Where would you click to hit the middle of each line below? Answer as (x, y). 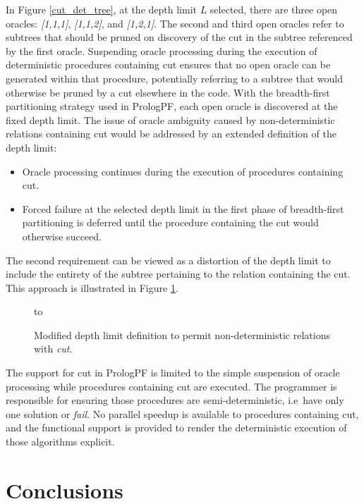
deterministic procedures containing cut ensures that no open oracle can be (168, 64)
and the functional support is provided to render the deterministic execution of (176, 428)
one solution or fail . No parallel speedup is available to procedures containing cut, (182, 413)
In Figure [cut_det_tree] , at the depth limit (101, 9)
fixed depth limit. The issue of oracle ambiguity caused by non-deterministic (170, 119)
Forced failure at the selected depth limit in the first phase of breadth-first (183, 208)
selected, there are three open (274, 9)
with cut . (53, 349)
